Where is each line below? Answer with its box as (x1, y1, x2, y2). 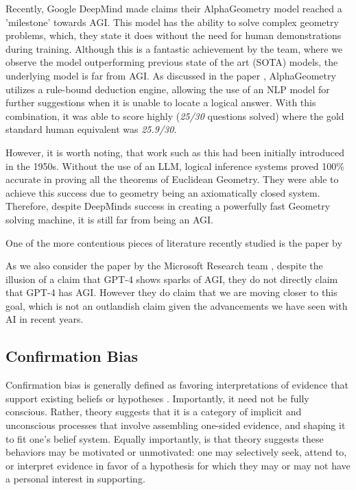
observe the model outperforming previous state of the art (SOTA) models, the (5, 55, 338, 69)
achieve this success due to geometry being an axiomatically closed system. (5, 185, 320, 199)
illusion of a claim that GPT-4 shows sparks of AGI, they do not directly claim (5, 271, 338, 286)
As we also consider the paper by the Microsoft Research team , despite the (5, 258, 323, 273)
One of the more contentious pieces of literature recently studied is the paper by (5, 235, 342, 249)
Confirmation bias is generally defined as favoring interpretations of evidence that (5, 378, 348, 392)
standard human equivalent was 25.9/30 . (5, 122, 177, 136)
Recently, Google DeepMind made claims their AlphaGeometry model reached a (5, 1, 342, 15)
